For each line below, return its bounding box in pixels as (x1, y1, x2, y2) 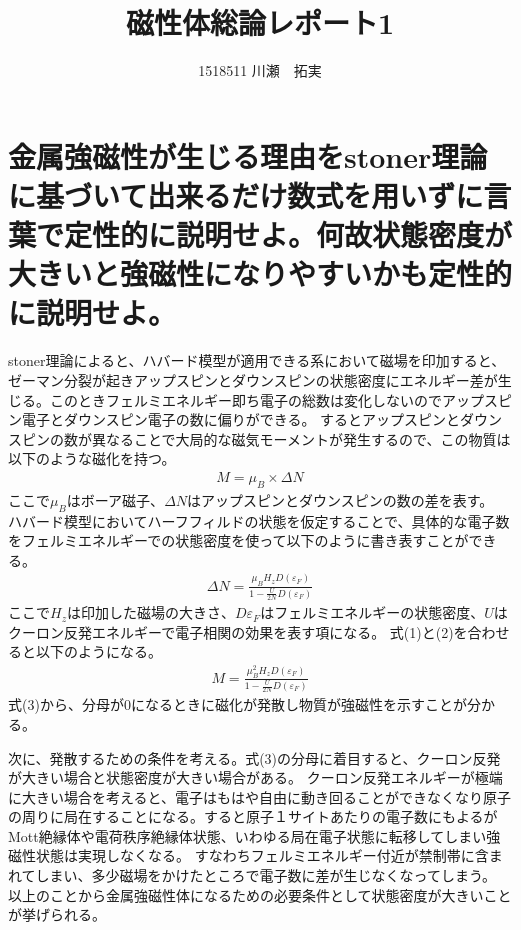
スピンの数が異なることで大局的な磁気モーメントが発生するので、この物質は (8, 428, 511, 449)
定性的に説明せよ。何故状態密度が (64, 214, 513, 255)
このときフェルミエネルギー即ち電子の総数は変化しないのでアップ (49, 389, 484, 410)
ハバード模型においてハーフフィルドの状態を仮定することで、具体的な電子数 (8, 510, 510, 531)
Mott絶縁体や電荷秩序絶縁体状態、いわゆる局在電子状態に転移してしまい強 (8, 825, 501, 846)
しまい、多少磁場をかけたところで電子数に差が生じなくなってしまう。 (35, 865, 497, 886)
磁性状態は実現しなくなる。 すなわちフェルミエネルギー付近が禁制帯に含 (8, 845, 489, 866)
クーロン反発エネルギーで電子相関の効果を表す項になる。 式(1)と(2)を (8, 621, 468, 642)
